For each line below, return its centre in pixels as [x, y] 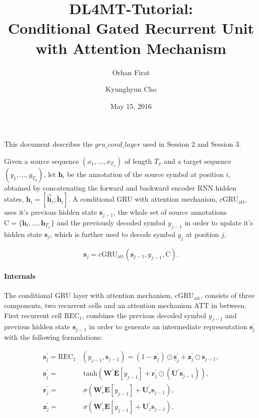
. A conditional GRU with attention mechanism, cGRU [153, 199]
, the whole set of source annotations [170, 212]
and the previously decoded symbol [111, 222]
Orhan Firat [131, 72]
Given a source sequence [42, 161]
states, [14, 199]
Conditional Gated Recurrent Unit [131, 28]
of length [138, 161]
